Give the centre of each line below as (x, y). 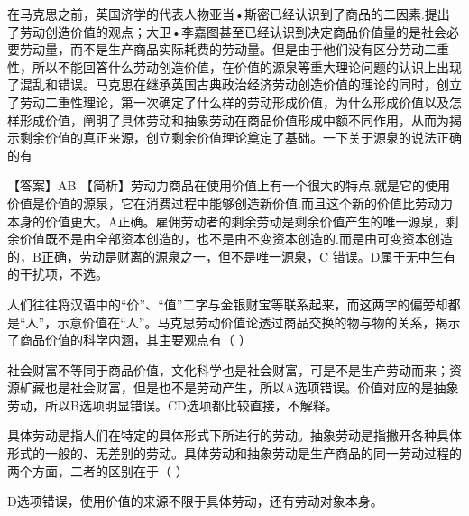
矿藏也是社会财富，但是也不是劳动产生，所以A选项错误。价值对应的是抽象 (239, 387)
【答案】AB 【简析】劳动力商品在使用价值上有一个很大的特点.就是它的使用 (229, 185)
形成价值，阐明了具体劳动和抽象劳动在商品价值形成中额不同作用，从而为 (234, 120)
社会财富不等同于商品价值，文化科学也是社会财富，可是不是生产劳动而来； (228, 369)
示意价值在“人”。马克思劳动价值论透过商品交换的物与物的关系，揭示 (259, 322)
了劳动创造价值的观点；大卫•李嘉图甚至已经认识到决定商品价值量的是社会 (227, 31)
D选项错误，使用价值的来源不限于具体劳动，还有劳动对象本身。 (195, 501)
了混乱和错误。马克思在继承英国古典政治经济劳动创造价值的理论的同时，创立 (234, 84)
